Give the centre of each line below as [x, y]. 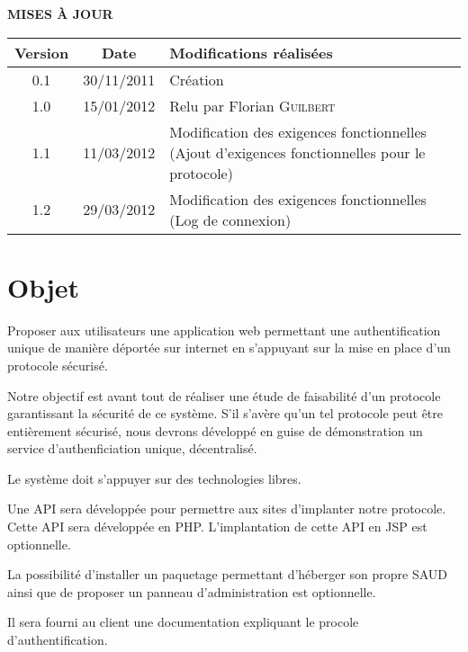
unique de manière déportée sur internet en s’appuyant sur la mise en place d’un [229, 348]
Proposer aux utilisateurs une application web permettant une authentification [224, 330]
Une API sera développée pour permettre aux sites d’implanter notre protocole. [227, 509]
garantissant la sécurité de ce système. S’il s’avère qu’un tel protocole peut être [225, 413]
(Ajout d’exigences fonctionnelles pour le [297, 152]
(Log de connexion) [230, 219]
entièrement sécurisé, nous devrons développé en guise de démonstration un [215, 430]
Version [42, 52]
